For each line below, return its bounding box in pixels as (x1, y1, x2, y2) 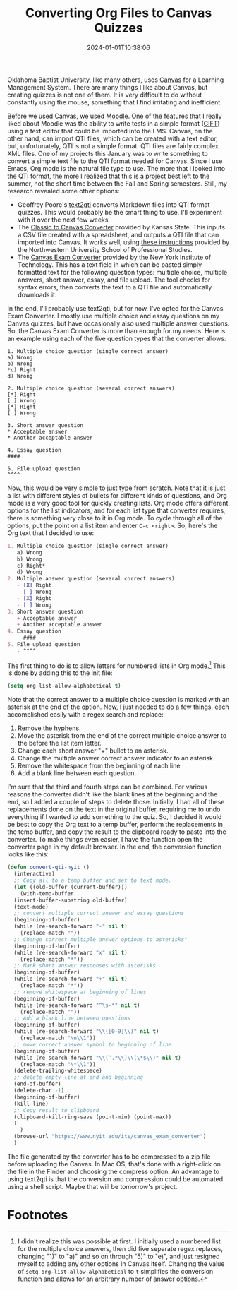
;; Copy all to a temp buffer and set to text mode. (13, 877, 172, 884)
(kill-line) (13, 1100, 49, 1107)
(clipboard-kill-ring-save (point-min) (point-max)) (13, 1113, 172, 1121)
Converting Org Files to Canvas (25, 5, 212, 21)
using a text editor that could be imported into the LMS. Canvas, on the (7, 126, 213, 135)
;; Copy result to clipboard (13, 1106, 99, 1113)
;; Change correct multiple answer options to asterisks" (13, 936, 188, 943)
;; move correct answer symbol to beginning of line (13, 1041, 172, 1048)
